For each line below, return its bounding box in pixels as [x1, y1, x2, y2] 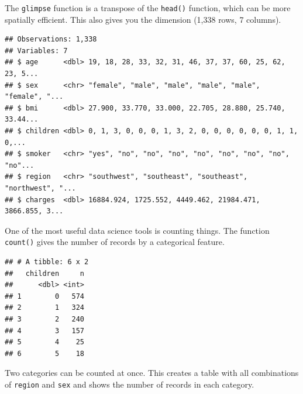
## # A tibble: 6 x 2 [5, 258, 89, 266]
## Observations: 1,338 [5, 35, 97, 44]
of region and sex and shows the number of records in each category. [5, 378, 254, 390]
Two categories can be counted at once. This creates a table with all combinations [5, 367, 299, 379]
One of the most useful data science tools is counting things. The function [5, 224, 270, 236]
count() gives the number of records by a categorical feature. [5, 236, 225, 248]
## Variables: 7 [5, 46, 68, 55]
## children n [5, 269, 85, 278]
